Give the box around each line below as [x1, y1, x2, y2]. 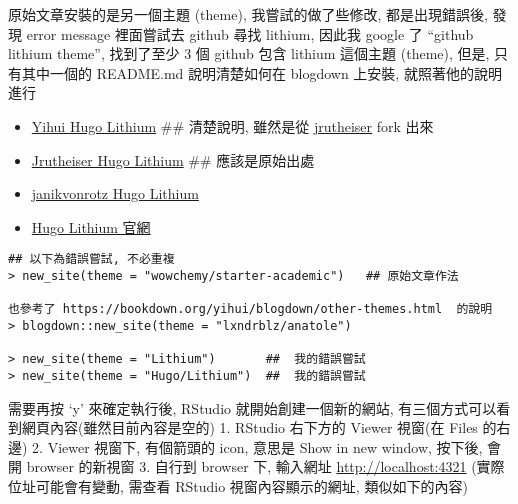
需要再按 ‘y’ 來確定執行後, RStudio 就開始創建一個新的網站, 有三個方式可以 [8, 397, 497, 418]
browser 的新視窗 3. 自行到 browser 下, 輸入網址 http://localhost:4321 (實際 [26, 456, 505, 477]
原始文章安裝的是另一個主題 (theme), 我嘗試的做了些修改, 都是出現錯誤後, [8, 4, 488, 24]
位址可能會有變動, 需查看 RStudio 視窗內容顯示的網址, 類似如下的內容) [8, 475, 468, 496]
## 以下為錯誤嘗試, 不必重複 [8, 252, 175, 267]
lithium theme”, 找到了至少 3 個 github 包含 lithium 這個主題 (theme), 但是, [8, 43, 490, 64]
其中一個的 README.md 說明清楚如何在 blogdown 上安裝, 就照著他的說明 [21, 62, 502, 83]
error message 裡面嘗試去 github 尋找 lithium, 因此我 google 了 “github [26, 23, 474, 44]
